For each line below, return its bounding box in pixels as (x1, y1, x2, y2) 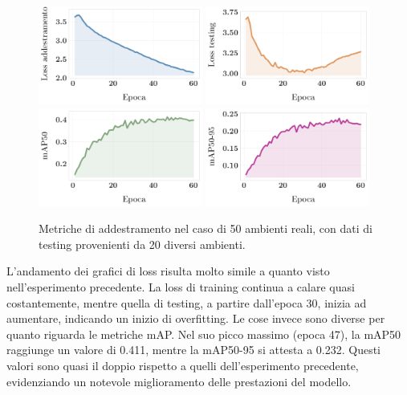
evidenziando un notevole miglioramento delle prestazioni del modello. (6, 373, 352, 389)
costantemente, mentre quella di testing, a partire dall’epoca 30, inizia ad (6, 294, 367, 311)
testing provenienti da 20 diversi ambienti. (39, 235, 246, 252)
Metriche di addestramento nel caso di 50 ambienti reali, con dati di (39, 220, 372, 237)
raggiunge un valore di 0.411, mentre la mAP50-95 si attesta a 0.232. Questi (6, 341, 381, 358)
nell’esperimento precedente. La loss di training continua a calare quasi (6, 279, 355, 295)
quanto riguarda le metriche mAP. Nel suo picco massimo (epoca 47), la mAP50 (6, 325, 401, 342)
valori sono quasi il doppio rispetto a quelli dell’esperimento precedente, (6, 356, 359, 373)
